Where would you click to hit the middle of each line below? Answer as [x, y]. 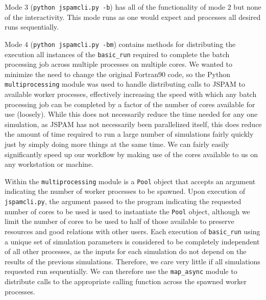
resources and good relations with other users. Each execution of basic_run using [132, 231]
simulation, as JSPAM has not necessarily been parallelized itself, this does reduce [133, 124]
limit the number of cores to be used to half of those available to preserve [119, 221]
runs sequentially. [32, 27]
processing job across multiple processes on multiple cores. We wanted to [118, 64]
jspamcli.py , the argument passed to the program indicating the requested [123, 201]
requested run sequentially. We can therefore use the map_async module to [121, 271]
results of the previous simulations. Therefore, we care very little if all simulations [132, 261]
